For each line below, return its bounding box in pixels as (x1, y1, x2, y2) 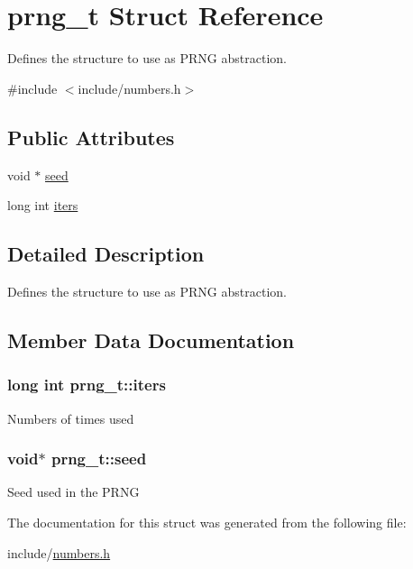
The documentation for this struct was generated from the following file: (7, 512, 407, 531)
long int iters (7, 196, 78, 215)
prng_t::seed (50, 447, 147, 470)
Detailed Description (7, 240, 205, 268)
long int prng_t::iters (7, 373, 166, 396)
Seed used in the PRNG (7, 482, 140, 501)
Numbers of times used (7, 408, 134, 427)
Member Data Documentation (7, 326, 295, 353)
